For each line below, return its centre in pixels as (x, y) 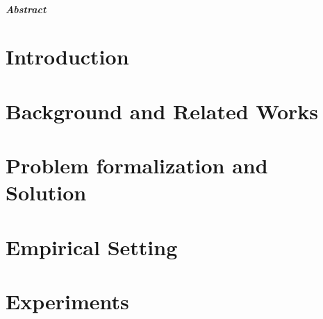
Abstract (26, 9)
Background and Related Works (162, 111)
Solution (46, 192)
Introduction (67, 57)
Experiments (67, 301)
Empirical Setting (92, 247)
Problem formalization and (137, 165)
